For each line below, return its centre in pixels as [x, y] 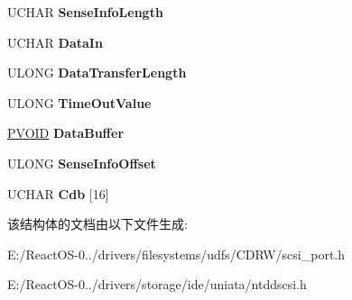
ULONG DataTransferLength [97, 73]
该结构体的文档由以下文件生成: [97, 224]
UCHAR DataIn [55, 42]
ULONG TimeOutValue [79, 102]
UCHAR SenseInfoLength [85, 12]
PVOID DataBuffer [66, 133]
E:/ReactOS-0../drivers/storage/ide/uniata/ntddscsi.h [157, 284]
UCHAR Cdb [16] [58, 193]
